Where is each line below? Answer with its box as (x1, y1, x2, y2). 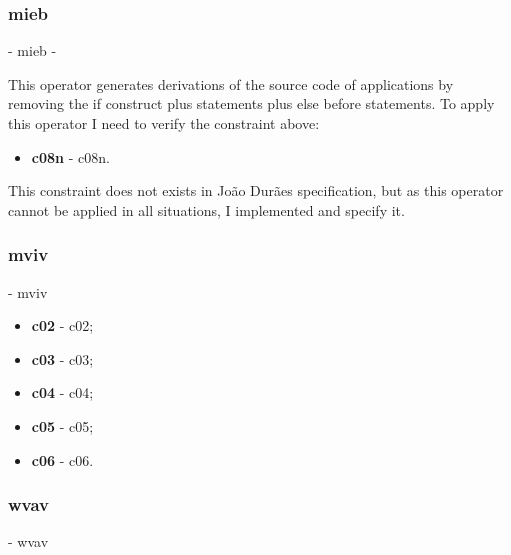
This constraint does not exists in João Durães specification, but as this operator (8, 180, 504, 201)
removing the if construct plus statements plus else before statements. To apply (8, 93, 495, 114)
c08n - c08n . (31, 146, 110, 167)
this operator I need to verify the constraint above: (8, 113, 320, 133)
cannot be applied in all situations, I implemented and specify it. (8, 199, 405, 220)
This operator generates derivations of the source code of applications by (8, 73, 454, 94)
